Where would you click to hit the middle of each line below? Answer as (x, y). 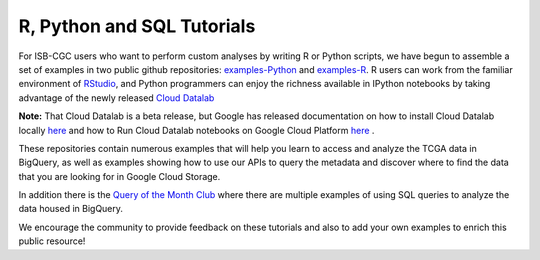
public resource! (52, 241)
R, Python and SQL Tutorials (137, 26)
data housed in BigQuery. (71, 209)
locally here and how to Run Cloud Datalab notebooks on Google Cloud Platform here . (196, 130)
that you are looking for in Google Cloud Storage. (119, 176)
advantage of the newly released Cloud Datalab (116, 97)
